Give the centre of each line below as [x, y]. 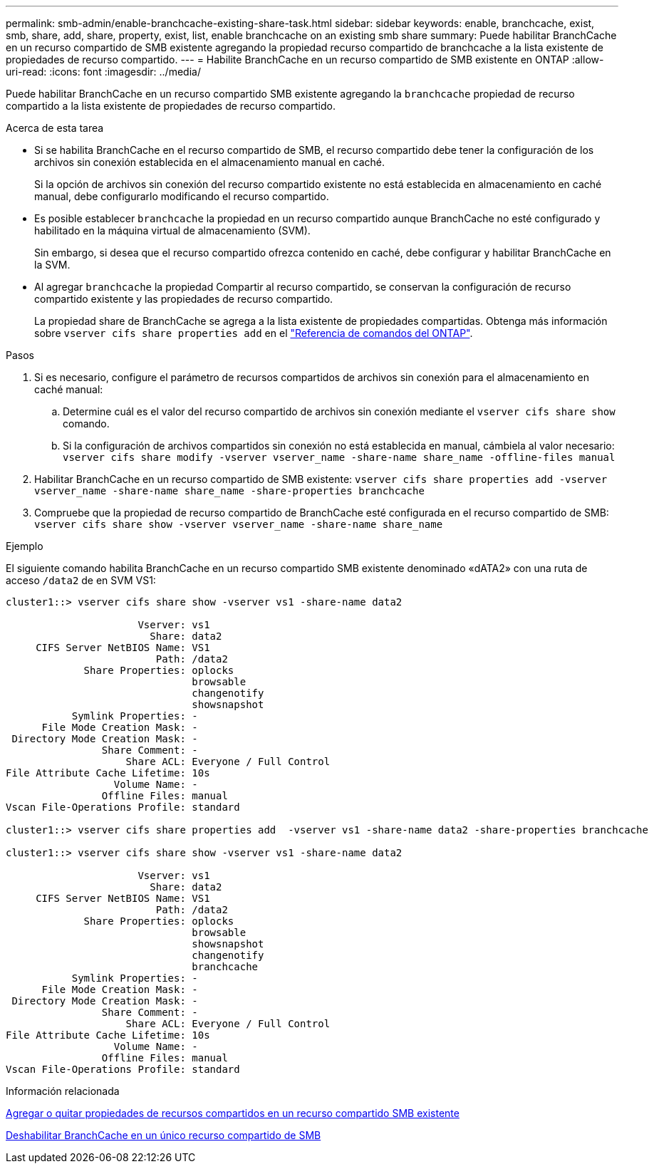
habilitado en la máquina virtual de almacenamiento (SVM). [172, 230]
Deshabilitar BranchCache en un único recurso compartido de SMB [163, 1135]
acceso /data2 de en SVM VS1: [81, 580]
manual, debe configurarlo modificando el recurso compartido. [182, 196]
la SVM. [52, 265]
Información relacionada [63, 1091]
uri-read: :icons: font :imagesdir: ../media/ [103, 72]
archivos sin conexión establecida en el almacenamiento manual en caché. [210, 162]
